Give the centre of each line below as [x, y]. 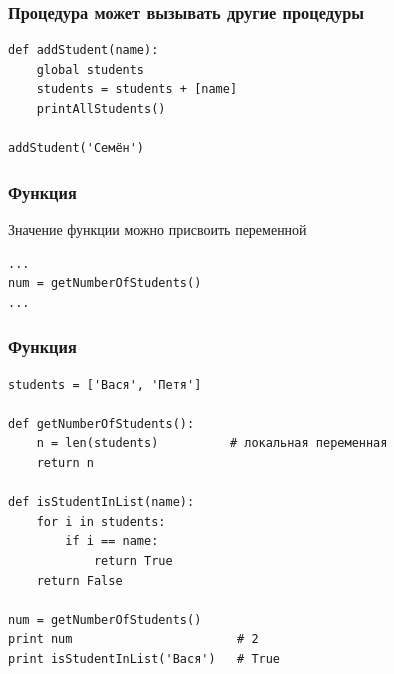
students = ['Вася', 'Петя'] [105, 384]
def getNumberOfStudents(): [101, 423]
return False [79, 580]
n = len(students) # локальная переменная [212, 443]
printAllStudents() [101, 109]
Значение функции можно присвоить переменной [157, 229]
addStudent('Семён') [76, 148]
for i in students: [101, 521]
